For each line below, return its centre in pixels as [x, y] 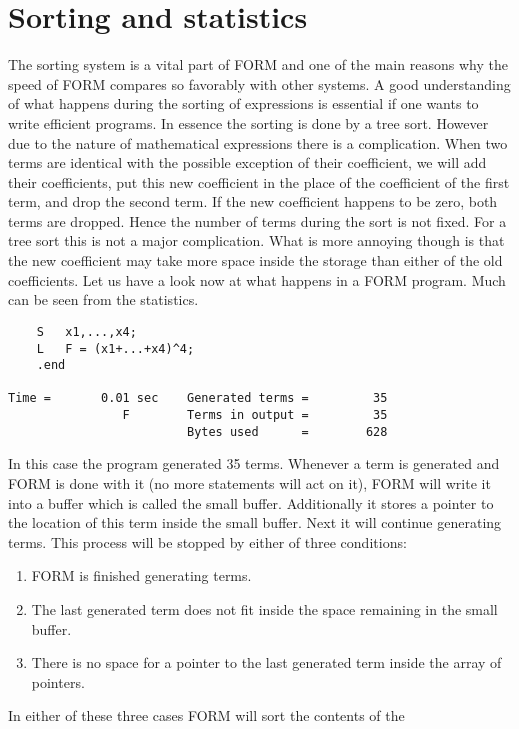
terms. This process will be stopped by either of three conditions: [207, 541]
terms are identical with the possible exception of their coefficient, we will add [247, 162]
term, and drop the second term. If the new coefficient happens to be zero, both [253, 201]
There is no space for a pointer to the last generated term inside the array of [266, 662]
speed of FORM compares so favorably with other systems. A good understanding [259, 83]
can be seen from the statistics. [103, 299]
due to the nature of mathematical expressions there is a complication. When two [258, 142]
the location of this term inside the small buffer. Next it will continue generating [255, 522]
